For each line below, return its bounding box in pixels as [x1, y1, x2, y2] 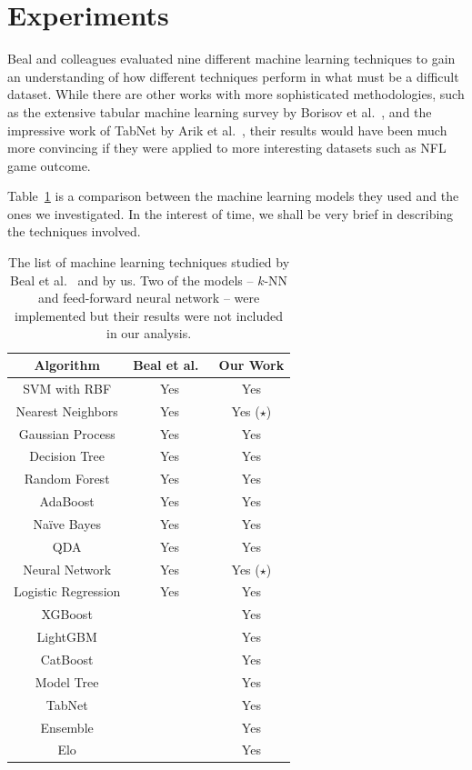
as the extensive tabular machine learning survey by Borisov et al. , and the [7, 102, 432, 121]
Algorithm [34, 355, 100, 375]
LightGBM [36, 627, 97, 646]
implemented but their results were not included [15, 305, 284, 325]
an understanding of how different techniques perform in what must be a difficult [7, 66, 459, 85]
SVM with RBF [23, 378, 112, 397]
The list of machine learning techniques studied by [8, 253, 290, 272]
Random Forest [24, 469, 110, 488]
